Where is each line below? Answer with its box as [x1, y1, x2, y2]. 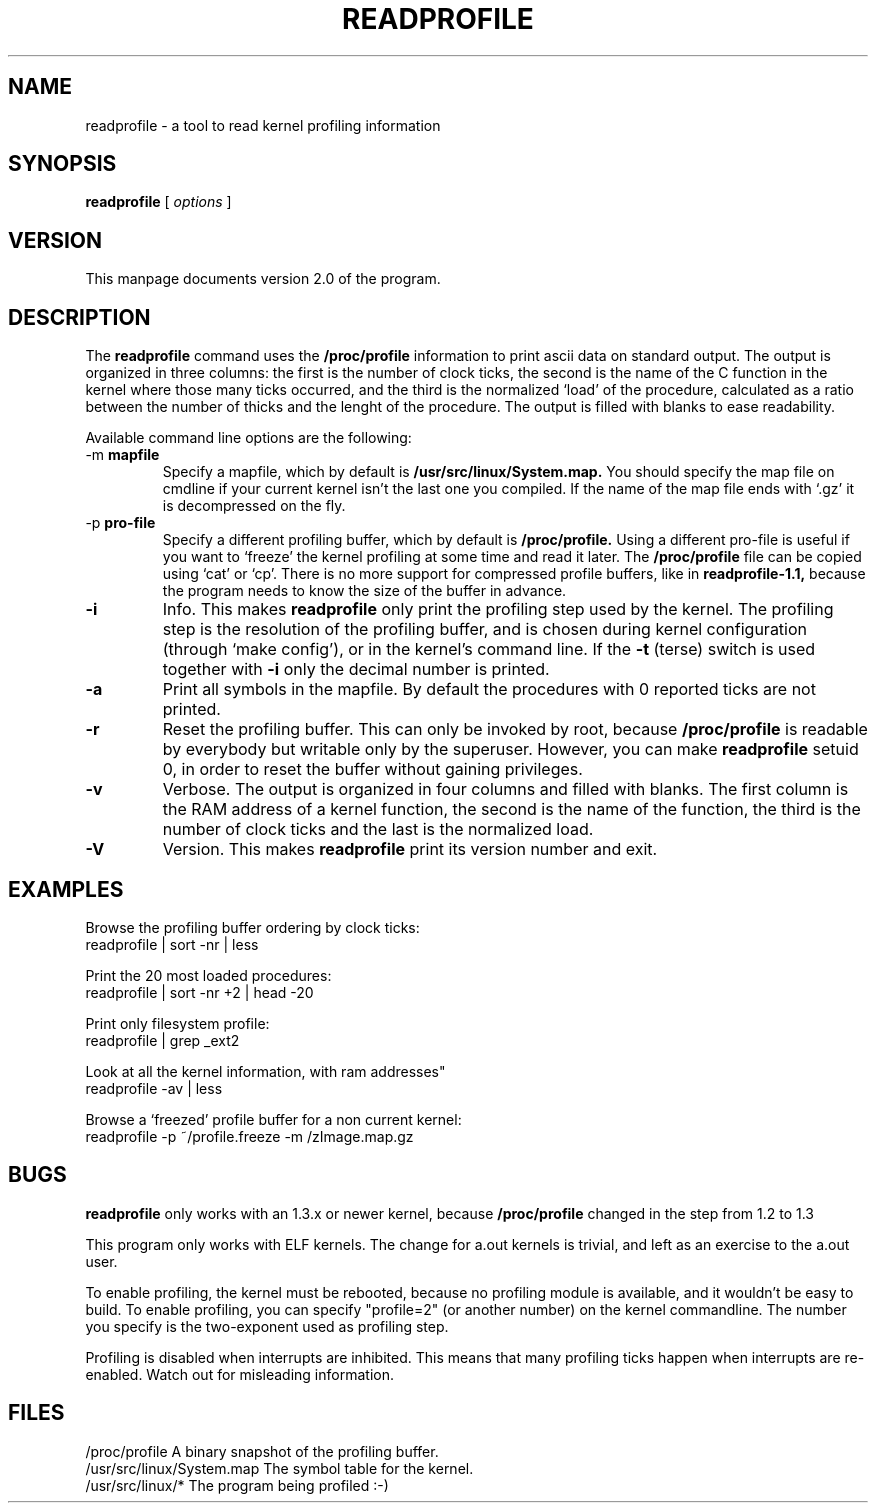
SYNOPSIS [8, 151, 117, 177]
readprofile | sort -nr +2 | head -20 [85, 983, 314, 1001]
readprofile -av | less [85, 1079, 223, 1097]
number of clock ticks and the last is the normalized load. [162, 819, 594, 840]
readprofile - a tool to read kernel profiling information [85, 116, 441, 134]
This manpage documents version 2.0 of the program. [85, 270, 441, 288]
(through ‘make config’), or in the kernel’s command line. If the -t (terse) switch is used [162, 639, 816, 660]
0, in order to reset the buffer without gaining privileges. [162, 759, 583, 780]
